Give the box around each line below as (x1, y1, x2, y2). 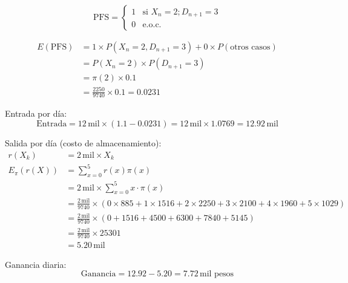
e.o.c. (142, 21, 162, 30)
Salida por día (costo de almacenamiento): (5, 137, 162, 149)
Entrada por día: (5, 107, 67, 120)
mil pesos (200, 270, 234, 279)
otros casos (230, 43, 271, 52)
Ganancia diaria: (5, 258, 67, 270)
